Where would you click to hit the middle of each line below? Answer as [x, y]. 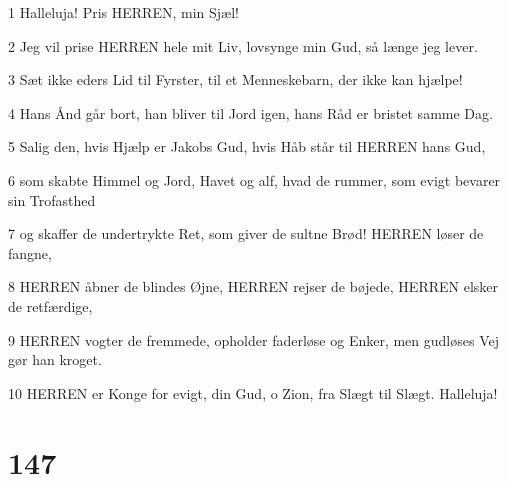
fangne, [30, 252]
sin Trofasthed [52, 199]
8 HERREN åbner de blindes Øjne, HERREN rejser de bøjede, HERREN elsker [253, 286]
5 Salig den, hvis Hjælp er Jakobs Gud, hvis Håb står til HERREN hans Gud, [247, 146]
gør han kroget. [55, 359]
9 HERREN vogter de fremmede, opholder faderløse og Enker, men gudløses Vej [253, 339]
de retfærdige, [50, 305]
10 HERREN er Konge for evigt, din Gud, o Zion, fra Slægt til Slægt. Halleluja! [253, 392]
